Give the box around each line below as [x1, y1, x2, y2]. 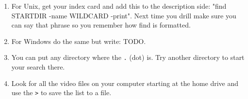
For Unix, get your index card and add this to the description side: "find [11, 1, 227, 11]
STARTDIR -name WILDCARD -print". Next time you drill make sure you [11, 10, 236, 20]
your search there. [11, 62, 65, 72]
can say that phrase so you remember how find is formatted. [11, 20, 191, 30]
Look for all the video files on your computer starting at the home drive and [11, 78, 239, 88]
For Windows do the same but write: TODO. [11, 36, 146, 46]
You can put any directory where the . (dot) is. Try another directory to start [11, 52, 245, 62]
